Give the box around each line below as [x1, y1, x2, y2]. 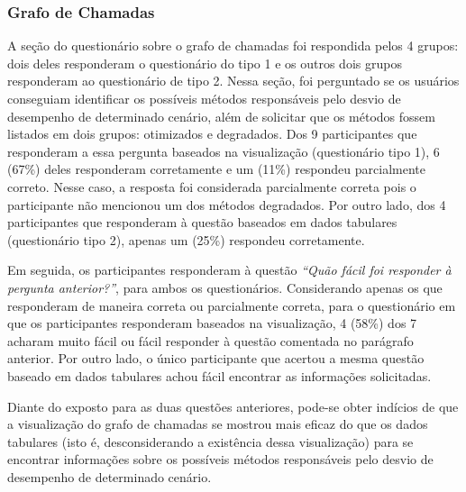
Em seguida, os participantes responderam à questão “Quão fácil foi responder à [7, 260, 452, 279]
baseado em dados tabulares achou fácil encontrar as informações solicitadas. [7, 366, 432, 385]
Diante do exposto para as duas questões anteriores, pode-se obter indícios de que [7, 396, 459, 415]
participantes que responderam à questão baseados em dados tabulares [7, 213, 397, 232]
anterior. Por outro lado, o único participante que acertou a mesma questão [7, 349, 425, 368]
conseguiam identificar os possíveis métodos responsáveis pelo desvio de [7, 89, 401, 107]
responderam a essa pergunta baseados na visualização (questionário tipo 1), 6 [7, 141, 440, 160]
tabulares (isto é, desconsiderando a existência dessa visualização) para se [7, 432, 414, 451]
